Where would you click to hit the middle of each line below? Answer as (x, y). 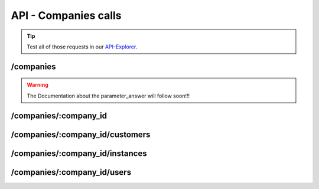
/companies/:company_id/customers (81, 134)
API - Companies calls (66, 15)
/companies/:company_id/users (71, 172)
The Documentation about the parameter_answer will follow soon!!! (108, 96)
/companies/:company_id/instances (79, 153)
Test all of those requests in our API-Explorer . (82, 47)
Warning (38, 85)
